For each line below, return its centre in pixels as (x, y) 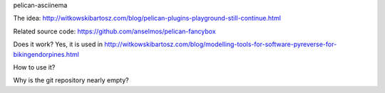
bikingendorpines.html (46, 54)
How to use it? (34, 67)
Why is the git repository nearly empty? (71, 80)
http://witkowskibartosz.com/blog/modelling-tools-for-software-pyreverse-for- (221, 44)
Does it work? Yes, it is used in (58, 44)
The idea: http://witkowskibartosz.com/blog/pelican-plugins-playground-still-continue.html (147, 18)
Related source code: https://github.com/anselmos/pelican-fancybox (115, 31)
